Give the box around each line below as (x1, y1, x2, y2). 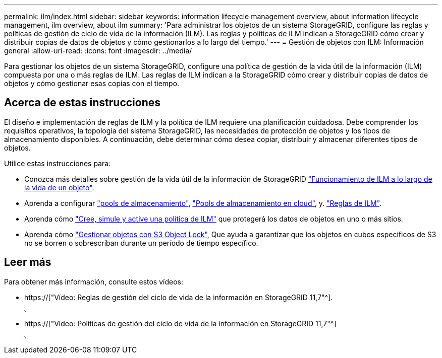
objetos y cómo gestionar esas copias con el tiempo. (4, 79, 180, 88)
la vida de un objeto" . (24, 183, 94, 192)
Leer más (4, 256, 51, 269)
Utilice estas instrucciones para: (4, 159, 111, 168)
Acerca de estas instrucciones (4, 96, 161, 109)
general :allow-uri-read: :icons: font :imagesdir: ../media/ (4, 46, 192, 55)
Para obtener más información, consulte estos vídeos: (4, 277, 184, 286)
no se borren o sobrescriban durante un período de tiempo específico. (24, 238, 258, 247)
